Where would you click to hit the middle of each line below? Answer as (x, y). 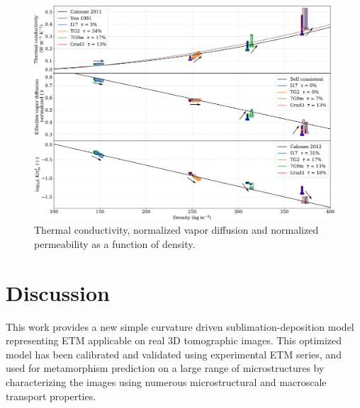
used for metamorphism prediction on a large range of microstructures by (165, 368)
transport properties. (51, 396)
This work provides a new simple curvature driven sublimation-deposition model (180, 326)
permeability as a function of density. (115, 243)
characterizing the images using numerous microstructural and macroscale (166, 381)
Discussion (58, 292)
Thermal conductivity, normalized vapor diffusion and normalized (176, 230)
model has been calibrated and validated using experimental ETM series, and (174, 354)
